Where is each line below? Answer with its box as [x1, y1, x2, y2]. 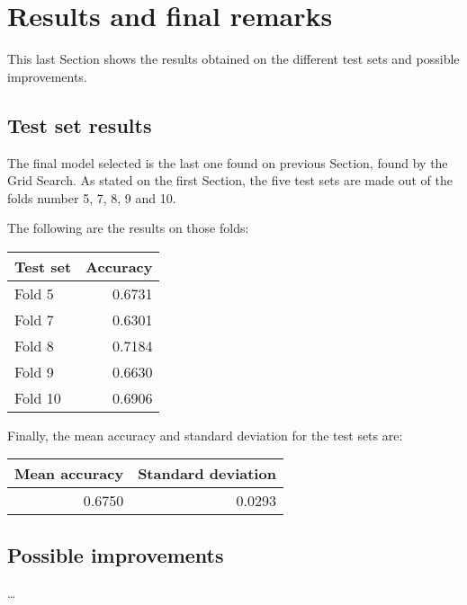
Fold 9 [14, 360, 54, 382]
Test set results [7, 111, 152, 138]
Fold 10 [14, 387, 61, 408]
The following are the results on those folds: [7, 218, 249, 237]
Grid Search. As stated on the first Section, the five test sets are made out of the [7, 171, 453, 190]
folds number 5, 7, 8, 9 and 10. [7, 188, 176, 207]
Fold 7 [14, 308, 54, 330]
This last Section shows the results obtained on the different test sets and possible [7, 49, 460, 68]
